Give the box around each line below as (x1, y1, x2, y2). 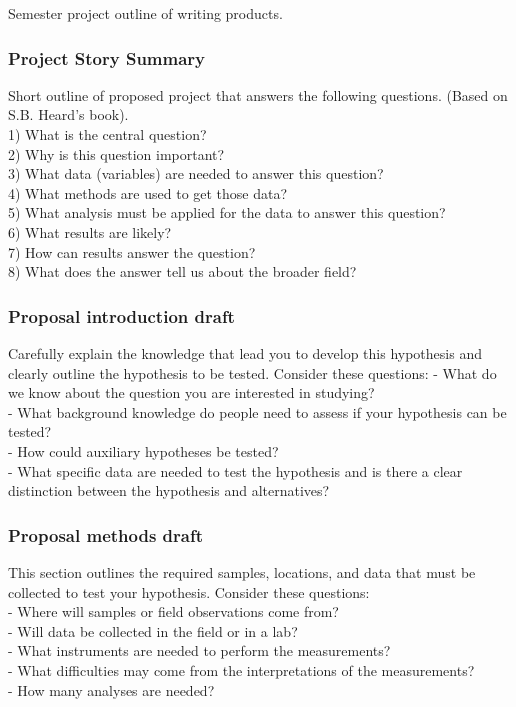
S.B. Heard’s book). (8, 104, 129, 125)
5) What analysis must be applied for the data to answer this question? (8, 202, 446, 223)
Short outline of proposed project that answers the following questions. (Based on (8, 84, 508, 105)
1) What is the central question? (8, 124, 207, 144)
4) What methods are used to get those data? (8, 182, 288, 203)
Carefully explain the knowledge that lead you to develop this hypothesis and (8, 342, 482, 363)
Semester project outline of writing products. (8, 3, 283, 23)
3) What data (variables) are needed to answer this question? (8, 163, 384, 184)
